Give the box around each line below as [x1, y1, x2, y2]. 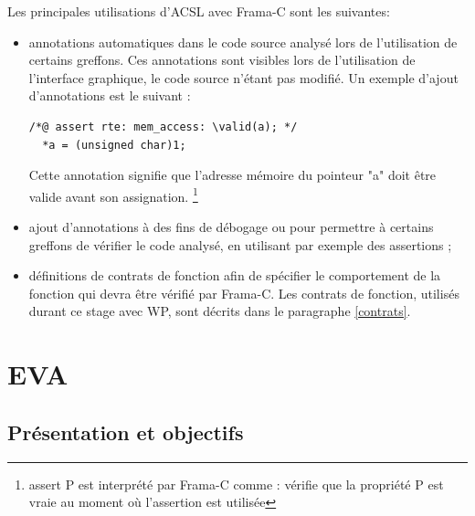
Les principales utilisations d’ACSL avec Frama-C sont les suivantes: [7, 2, 390, 20]
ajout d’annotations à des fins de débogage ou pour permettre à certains [28, 217, 434, 236]
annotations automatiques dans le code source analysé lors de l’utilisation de [28, 32, 458, 51]
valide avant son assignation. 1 [28, 184, 198, 205]
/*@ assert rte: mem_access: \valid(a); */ [28, 120, 298, 133]
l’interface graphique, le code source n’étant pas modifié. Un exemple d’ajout [28, 68, 459, 87]
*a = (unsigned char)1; [42, 138, 186, 152]
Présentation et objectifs [7, 417, 244, 446]
